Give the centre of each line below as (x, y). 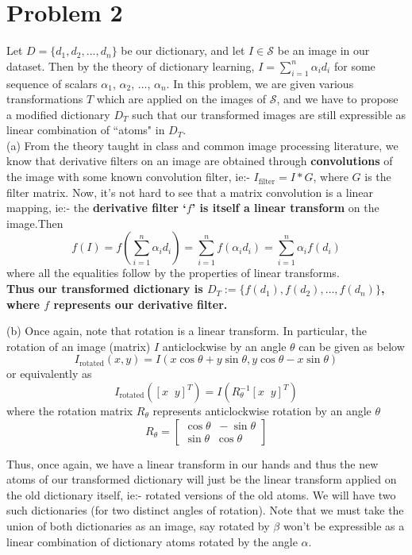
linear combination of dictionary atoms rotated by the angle (152, 541)
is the (378, 177)
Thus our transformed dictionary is (105, 289)
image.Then (35, 223)
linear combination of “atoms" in (86, 130)
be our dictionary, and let (183, 50)
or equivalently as (49, 374)
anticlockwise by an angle (224, 346)
